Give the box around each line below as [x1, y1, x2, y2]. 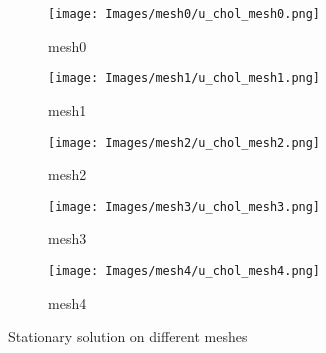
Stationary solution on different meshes [8, 326, 248, 347]
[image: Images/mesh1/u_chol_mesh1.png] [48, 71, 321, 86]
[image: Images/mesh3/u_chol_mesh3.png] [48, 199, 321, 214]
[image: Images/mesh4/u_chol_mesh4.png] [48, 264, 321, 278]
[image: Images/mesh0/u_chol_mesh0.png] [48, 7, 321, 21]
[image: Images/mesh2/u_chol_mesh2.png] [48, 135, 321, 150]
